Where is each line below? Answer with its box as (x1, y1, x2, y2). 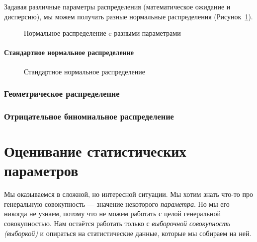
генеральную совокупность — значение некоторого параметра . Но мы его (4, 198, 230, 209)
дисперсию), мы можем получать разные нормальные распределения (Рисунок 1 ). (4, 11, 253, 21)
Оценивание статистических (4, 141, 186, 161)
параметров (4, 160, 79, 181)
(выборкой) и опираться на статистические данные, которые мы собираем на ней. (4, 228, 252, 238)
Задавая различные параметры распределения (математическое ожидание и (4, 1, 231, 11)
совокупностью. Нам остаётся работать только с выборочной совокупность (4, 218, 231, 228)
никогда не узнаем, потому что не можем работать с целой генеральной (4, 208, 221, 219)
